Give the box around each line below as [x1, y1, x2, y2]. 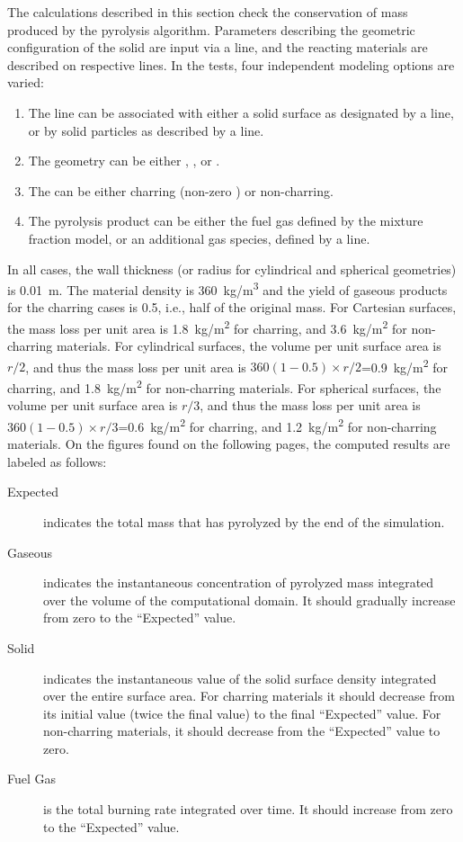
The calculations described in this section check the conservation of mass [7, 3, 408, 21]
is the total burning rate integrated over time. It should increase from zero [43, 800, 453, 819]
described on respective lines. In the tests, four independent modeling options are [7, 55, 455, 74]
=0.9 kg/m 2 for [361, 354, 449, 376]
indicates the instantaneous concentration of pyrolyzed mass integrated [43, 573, 434, 592]
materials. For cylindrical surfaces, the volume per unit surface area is [56, 336, 441, 355]
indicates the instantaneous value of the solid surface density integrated [43, 668, 437, 687]
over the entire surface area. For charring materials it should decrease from [43, 686, 455, 705]
